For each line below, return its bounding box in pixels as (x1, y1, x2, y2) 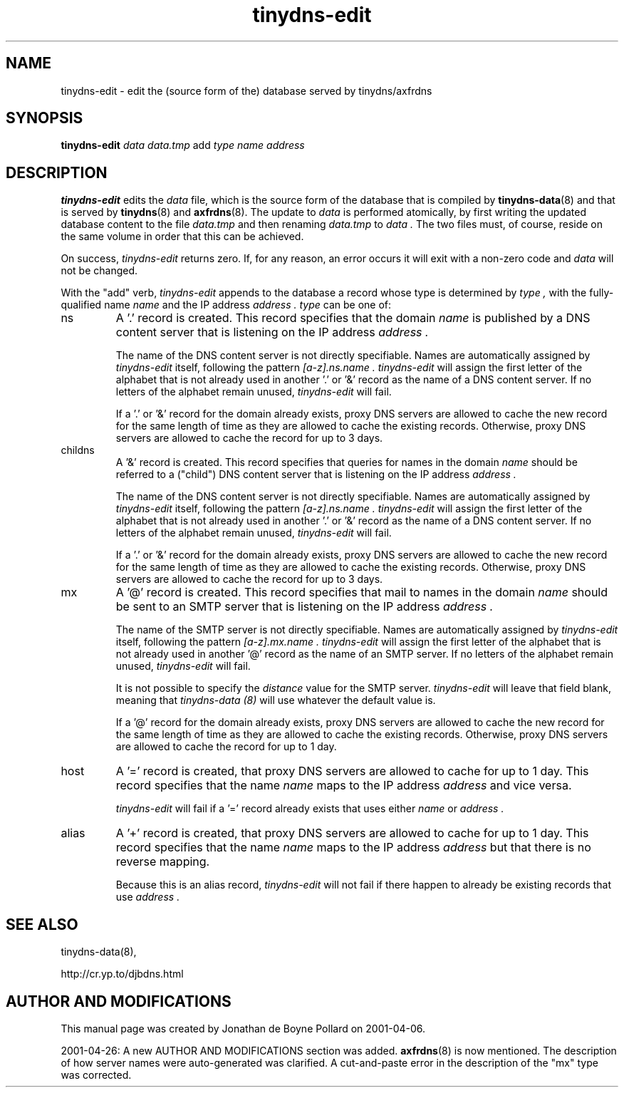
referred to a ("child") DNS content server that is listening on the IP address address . (115, 468, 516, 481)
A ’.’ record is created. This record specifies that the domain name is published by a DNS (115, 311, 591, 326)
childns (61, 444, 95, 457)
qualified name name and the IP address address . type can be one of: (61, 299, 392, 311)
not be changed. (61, 264, 138, 277)
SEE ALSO (6, 915, 78, 933)
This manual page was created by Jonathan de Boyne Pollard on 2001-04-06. (61, 1022, 426, 1035)
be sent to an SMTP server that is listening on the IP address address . (115, 599, 494, 614)
